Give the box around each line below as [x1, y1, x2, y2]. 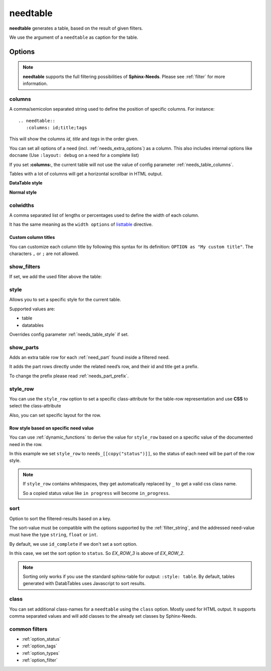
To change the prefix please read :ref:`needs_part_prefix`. [9, 373, 129, 379]
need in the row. [9, 441, 43, 447]
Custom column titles [9, 234, 55, 240]
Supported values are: [9, 306, 55, 312]
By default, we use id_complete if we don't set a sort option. [9, 541, 138, 547]
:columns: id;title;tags [26, 125, 87, 131]
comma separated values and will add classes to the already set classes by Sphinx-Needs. [9, 613, 197, 619]
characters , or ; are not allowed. [9, 250, 79, 257]
